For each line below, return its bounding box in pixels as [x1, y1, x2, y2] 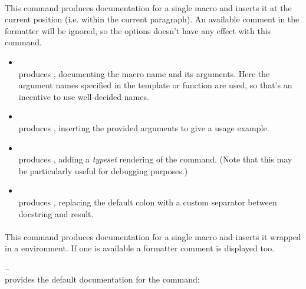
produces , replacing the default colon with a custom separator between [18, 195, 277, 208]
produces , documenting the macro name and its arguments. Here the [18, 67, 270, 79]
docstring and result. [18, 207, 94, 220]
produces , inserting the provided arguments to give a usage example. [18, 121, 269, 134]
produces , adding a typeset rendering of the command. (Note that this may [18, 153, 292, 165]
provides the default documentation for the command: [5, 273, 200, 285]
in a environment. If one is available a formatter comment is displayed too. [5, 242, 275, 254]
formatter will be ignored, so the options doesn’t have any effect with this [5, 24, 271, 36]
